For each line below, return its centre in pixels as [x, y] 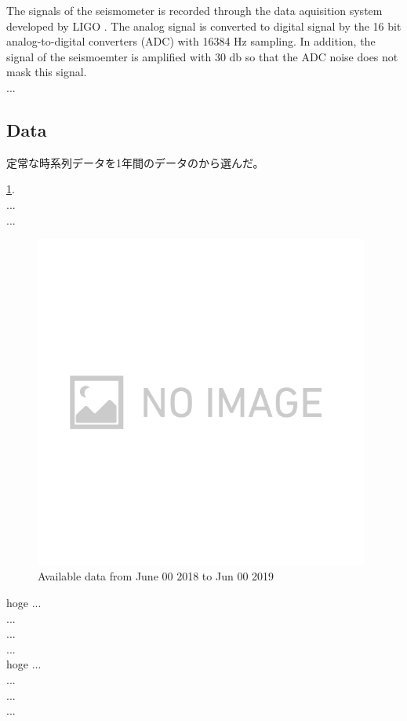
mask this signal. [47, 72]
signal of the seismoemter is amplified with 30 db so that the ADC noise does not [202, 56]
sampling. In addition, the [313, 41]
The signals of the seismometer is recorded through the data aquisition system [194, 10]
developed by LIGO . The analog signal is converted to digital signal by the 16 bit [204, 26]
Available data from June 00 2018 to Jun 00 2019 [156, 576]
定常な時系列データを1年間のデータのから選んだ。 [135, 162]
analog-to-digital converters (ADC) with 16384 [118, 41]
